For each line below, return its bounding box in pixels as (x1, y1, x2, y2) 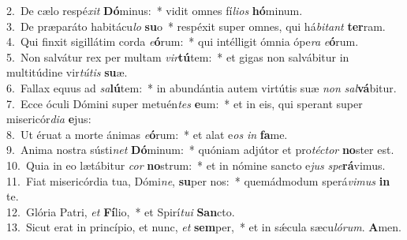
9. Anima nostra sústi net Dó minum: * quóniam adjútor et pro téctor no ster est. (6, 141, 394, 158)
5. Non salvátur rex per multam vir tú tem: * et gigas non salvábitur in (6, 48, 349, 65)
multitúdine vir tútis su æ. (6, 64, 128, 81)
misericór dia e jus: (6, 111, 91, 127)
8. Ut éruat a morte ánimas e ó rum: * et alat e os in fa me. (6, 126, 288, 142)
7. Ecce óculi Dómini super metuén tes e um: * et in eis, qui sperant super (6, 95, 363, 111)
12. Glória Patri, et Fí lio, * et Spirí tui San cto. (6, 203, 235, 219)
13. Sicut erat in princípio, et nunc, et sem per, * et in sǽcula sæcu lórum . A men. (6, 219, 401, 235)
